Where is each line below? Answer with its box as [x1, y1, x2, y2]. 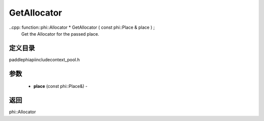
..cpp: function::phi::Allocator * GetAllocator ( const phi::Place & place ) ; [9, 24, 155, 30]
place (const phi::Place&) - [33, 83, 88, 89]
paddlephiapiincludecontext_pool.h [9, 57, 80, 62]
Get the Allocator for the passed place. [21, 31, 100, 37]
